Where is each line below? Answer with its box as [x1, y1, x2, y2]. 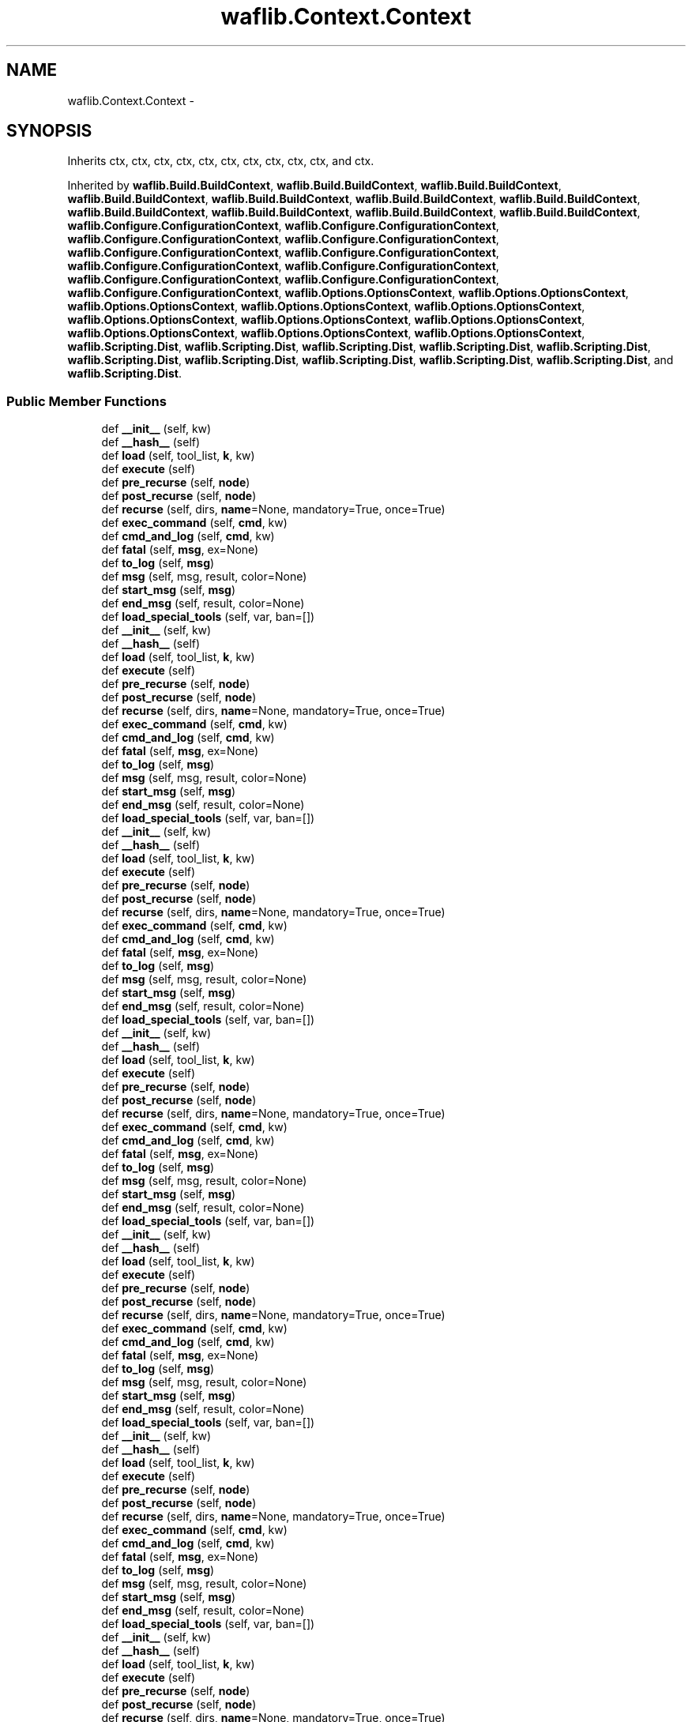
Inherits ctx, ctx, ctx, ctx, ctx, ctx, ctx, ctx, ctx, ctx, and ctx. [67, 154, 374, 168]
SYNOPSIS [6, 121, 92, 141]
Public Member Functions [6, 393, 167, 409]
